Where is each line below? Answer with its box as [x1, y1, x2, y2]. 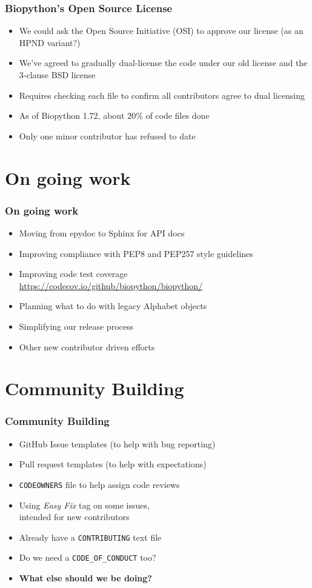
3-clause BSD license [19, 68, 96, 81]
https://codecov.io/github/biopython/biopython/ [19, 279, 203, 292]
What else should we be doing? [19, 572, 152, 584]
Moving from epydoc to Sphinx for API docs [19, 226, 185, 239]
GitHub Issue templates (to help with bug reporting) [19, 437, 216, 450]
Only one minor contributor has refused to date [19, 129, 196, 142]
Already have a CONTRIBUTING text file [19, 530, 162, 543]
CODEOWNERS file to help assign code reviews [19, 478, 180, 490]
